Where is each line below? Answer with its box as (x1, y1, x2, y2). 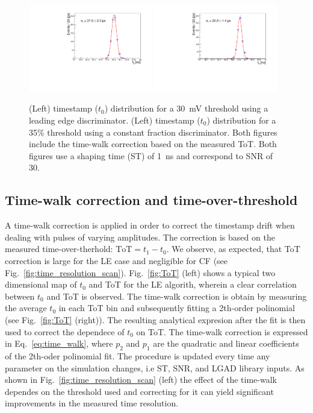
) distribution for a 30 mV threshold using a (104, 102, 268, 115)
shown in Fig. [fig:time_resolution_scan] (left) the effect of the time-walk (5, 373, 277, 386)
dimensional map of (5, 278, 77, 291)
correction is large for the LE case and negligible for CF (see (5, 254, 228, 266)
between (5, 289, 35, 302)
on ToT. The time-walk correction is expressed (136, 325, 308, 338)
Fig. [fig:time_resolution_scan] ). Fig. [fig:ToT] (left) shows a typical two (5, 266, 276, 279)
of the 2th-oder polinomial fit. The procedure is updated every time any (5, 349, 270, 362)
